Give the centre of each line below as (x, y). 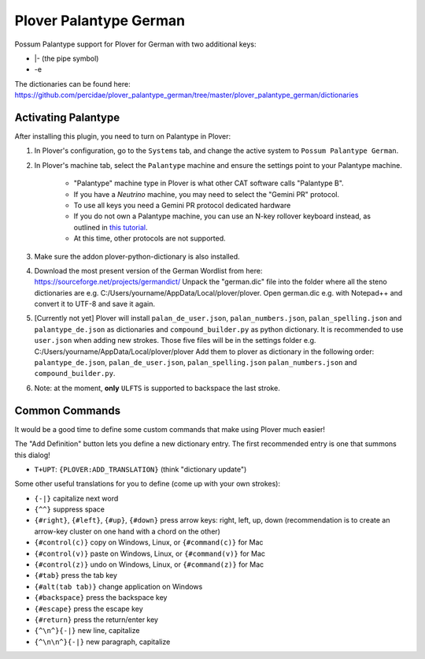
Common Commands (68, 410)
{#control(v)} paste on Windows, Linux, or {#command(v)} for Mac (150, 553)
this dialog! (32, 455)
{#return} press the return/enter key (96, 620)
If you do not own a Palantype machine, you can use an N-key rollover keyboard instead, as (222, 216)
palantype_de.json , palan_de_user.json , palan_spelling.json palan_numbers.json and (196, 363)
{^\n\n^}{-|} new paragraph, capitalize (102, 642)
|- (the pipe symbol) (67, 58)
